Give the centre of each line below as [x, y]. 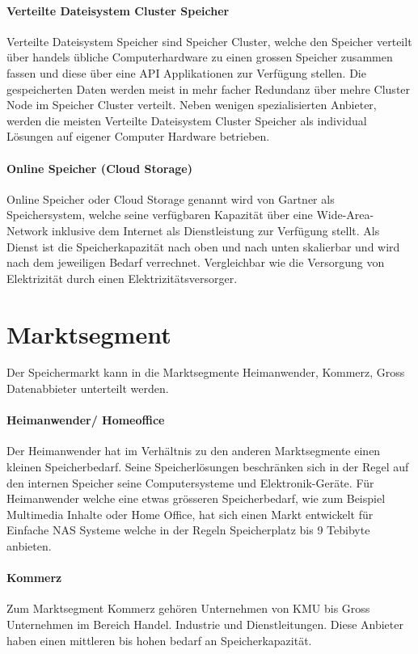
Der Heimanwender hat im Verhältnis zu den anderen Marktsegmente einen [194, 451]
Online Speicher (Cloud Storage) [99, 168]
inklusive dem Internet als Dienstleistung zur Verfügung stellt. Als [216, 230]
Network [27, 230]
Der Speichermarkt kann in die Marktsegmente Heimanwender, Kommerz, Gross [206, 372]
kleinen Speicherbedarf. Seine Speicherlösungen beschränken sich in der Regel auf [208, 467]
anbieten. [29, 545]
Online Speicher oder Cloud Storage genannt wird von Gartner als [171, 198]
